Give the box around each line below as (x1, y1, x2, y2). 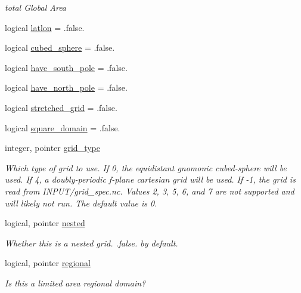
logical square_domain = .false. (5, 121, 120, 134)
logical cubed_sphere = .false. (5, 41, 115, 54)
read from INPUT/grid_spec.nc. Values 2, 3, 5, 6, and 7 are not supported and (5, 184, 294, 197)
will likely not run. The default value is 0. (5, 196, 157, 209)
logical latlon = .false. (5, 21, 85, 33)
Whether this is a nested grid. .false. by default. (5, 236, 178, 249)
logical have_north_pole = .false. (5, 81, 128, 94)
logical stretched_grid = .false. (5, 101, 117, 113)
